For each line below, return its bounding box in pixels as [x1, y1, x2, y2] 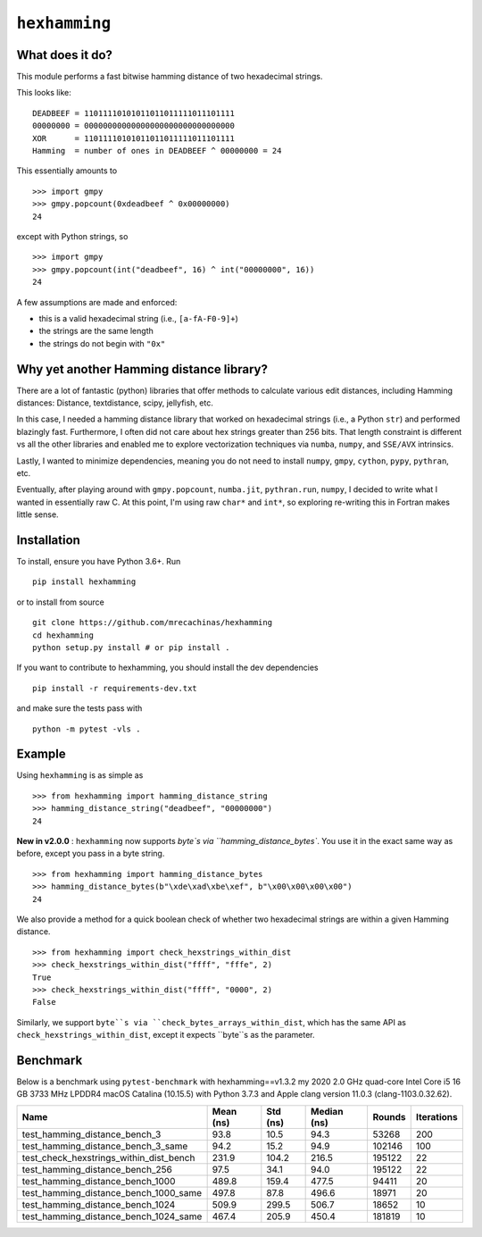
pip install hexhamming [32, 577, 137, 587]
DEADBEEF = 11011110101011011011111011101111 [32, 108, 236, 118]
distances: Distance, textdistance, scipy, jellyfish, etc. [16, 397, 213, 408]
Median [310, 1105, 344, 1117]
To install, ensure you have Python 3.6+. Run [16, 556, 181, 567]
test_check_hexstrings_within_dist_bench [21, 1151, 195, 1164]
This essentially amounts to [16, 165, 118, 176]
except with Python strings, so [16, 230, 129, 241]
